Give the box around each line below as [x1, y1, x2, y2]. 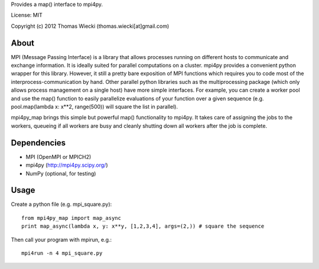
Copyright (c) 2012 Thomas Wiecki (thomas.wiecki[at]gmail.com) [11, 22, 170, 30]
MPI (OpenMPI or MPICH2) [25, 153, 92, 160]
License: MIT [11, 12, 43, 19]
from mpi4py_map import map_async [21, 215, 121, 221]
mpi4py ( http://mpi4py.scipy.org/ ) [25, 161, 109, 168]
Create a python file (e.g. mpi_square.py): [11, 201, 112, 208]
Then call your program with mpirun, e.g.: [11, 236, 112, 243]
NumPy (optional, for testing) [25, 170, 96, 177]
